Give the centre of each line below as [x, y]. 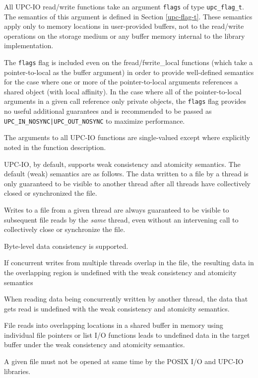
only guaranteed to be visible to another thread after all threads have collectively [127, 183]
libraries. [17, 371]
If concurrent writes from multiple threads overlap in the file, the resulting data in [129, 263]
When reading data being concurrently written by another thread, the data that [126, 299]
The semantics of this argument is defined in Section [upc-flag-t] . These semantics [128, 16]
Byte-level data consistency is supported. [66, 246]
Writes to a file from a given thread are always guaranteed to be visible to [117, 209]
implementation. [29, 45]
